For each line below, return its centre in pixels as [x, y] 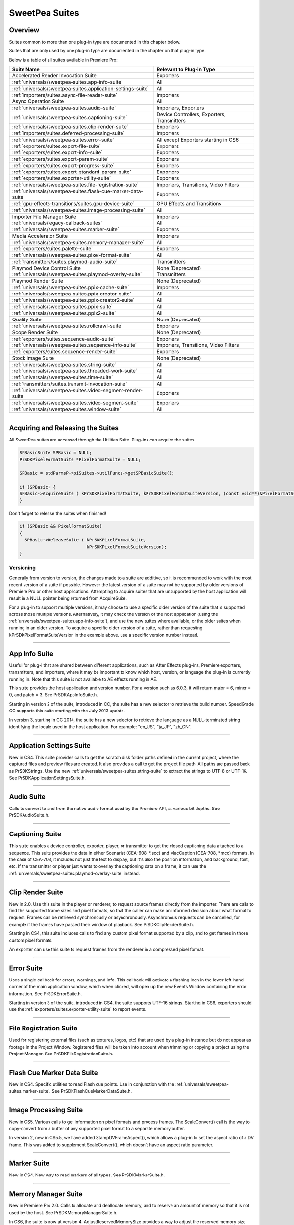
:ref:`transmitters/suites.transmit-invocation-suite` [70, 384]
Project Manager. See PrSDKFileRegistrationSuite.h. [61, 1054]
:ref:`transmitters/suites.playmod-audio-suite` [65, 262]
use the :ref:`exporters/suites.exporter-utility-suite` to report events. [78, 1009]
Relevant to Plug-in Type [186, 70]
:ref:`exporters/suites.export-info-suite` [57, 153]
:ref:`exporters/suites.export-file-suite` [57, 146]
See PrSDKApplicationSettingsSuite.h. [47, 778]
